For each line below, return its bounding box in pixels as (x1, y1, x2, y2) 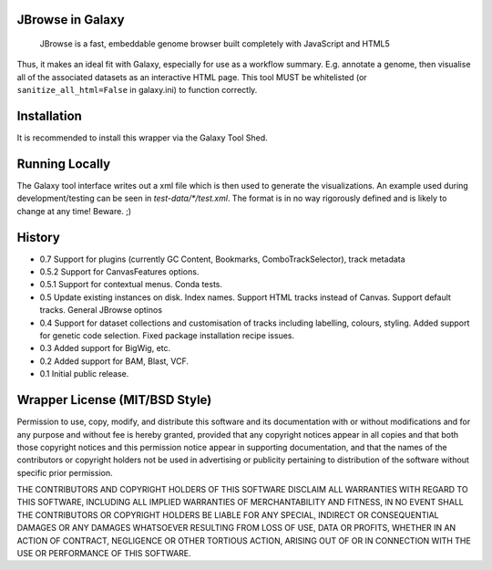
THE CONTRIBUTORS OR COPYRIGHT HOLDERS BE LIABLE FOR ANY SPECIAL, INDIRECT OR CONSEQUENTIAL (16, 509, 439, 520)
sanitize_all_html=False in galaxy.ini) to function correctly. (16, 85, 258, 96)
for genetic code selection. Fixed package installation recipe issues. (39, 330, 295, 341)
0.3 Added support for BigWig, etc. (39, 343, 171, 354)
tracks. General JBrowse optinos (39, 305, 163, 316)
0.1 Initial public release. (39, 368, 129, 379)
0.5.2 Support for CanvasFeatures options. (39, 266, 200, 277)
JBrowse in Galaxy (16, 12, 125, 27)
